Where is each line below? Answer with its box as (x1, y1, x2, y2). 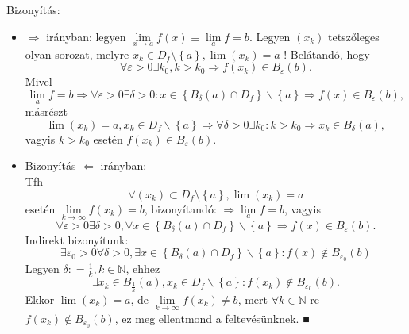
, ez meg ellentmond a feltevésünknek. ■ (114, 309, 310, 326)
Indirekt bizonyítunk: (25, 231, 129, 248)
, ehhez (125, 260, 160, 277)
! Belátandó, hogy (284, 45, 370, 62)
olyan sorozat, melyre (25, 45, 129, 62)
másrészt (25, 103, 68, 120)
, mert (237, 290, 268, 307)
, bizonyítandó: (144, 200, 217, 217)
